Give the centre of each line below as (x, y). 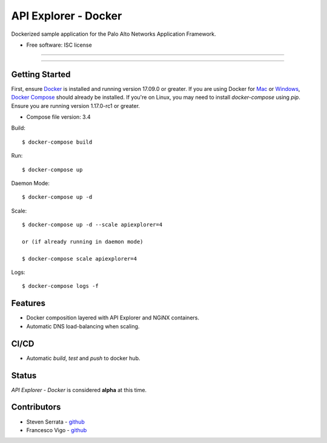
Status (24, 375)
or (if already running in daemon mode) (83, 241)
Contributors (36, 407)
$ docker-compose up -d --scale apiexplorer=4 (92, 225)
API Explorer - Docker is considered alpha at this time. (79, 390)
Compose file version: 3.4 (58, 117)
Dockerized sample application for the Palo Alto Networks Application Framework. (114, 34)
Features (28, 303)
